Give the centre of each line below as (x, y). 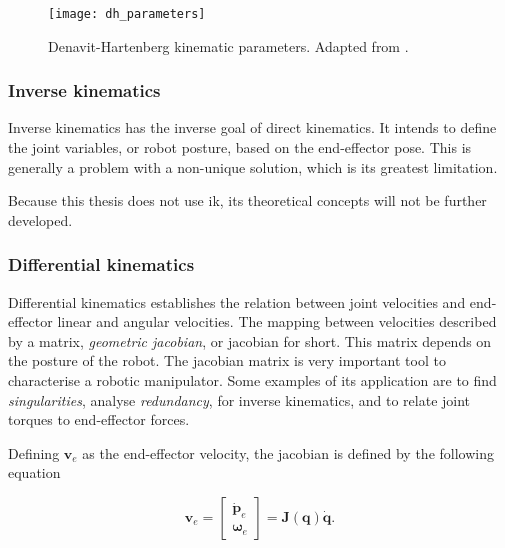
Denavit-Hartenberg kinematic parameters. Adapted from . (228, 45)
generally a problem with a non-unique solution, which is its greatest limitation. (253, 166)
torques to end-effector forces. (99, 419)
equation (34, 472)
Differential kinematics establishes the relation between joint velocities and (237, 301)
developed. (40, 219)
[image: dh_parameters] (127, 14)
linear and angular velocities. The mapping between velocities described (277, 321)
